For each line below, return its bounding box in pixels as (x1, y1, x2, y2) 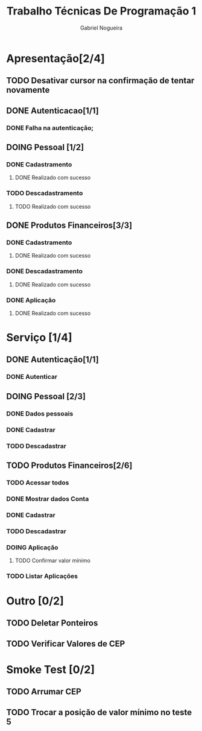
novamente (6, 85, 50, 95)
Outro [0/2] (6, 594, 65, 608)
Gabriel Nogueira (80, 24, 122, 31)
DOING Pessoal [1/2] (6, 142, 84, 153)
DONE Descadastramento (6, 267, 83, 276)
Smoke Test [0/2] (6, 663, 95, 677)
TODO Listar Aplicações (6, 572, 78, 580)
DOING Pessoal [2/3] (6, 391, 86, 402)
